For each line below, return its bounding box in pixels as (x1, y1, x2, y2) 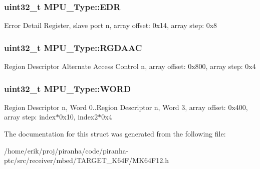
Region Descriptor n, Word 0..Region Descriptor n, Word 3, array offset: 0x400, (4, 101, 248, 112)
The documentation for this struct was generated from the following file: (4, 128, 226, 139)
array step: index (4, 111, 56, 122)
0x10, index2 (59, 111, 98, 122)
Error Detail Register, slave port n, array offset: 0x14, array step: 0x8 (4, 20, 217, 30)
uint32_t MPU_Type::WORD (4, 82, 131, 94)
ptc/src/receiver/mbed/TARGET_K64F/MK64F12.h (4, 155, 169, 165)
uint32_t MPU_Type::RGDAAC (4, 41, 142, 53)
